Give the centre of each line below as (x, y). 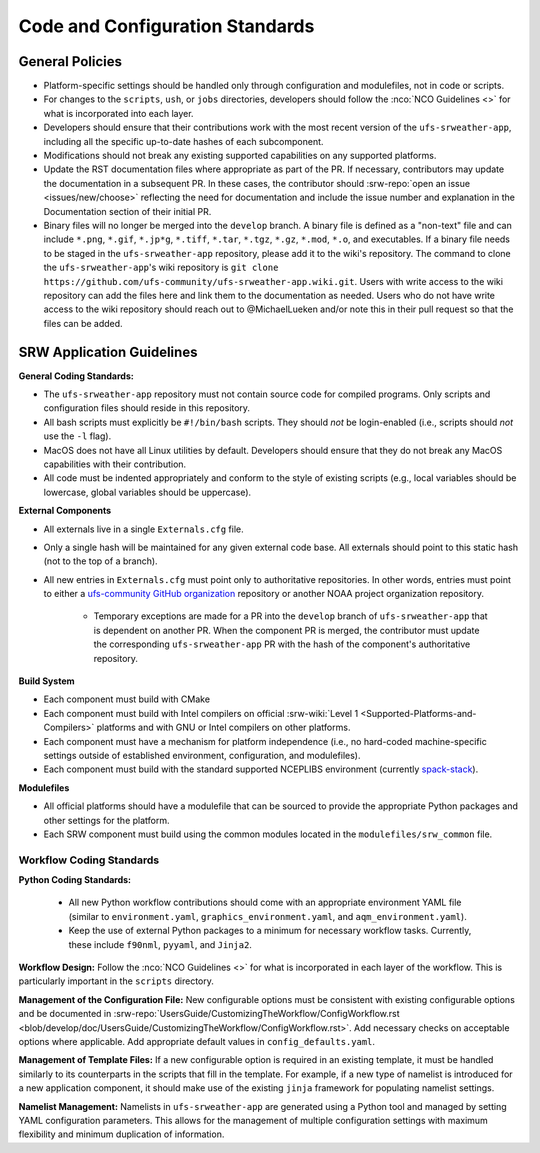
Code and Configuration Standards (166, 26)
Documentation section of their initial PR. (127, 211)
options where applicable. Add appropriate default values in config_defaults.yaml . (196, 1041)
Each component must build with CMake (126, 699)
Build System (46, 681)
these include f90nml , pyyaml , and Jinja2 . (160, 944)
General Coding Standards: (76, 376)
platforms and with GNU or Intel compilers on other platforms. (223, 727)
